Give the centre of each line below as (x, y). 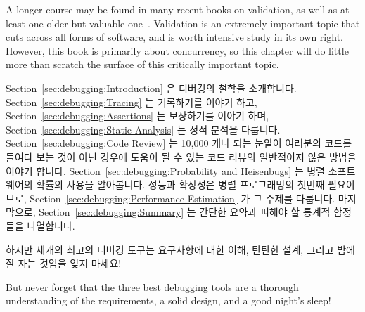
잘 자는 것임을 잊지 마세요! (64, 263)
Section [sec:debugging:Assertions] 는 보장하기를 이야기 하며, (137, 116)
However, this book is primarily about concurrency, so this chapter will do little (177, 50)
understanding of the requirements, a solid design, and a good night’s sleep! (168, 300)
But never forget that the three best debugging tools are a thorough (152, 286)
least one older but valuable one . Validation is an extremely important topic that (183, 23)
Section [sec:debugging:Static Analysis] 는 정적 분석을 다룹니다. (143, 129)
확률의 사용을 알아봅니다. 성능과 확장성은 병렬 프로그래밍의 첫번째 (180, 184)
